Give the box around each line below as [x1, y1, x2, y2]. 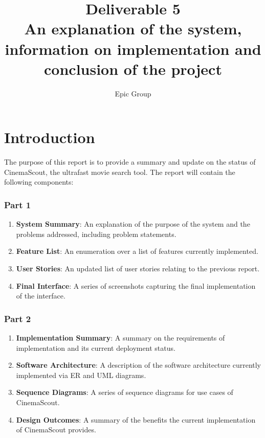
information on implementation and [5, 38, 261, 59]
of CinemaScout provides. [16, 424, 96, 435]
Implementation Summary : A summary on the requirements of [16, 332, 225, 343]
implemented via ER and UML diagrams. [16, 369, 146, 380]
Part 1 [4, 198, 31, 211]
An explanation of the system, [24, 18, 242, 39]
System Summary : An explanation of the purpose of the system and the [16, 218, 250, 229]
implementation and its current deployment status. [16, 342, 175, 353]
